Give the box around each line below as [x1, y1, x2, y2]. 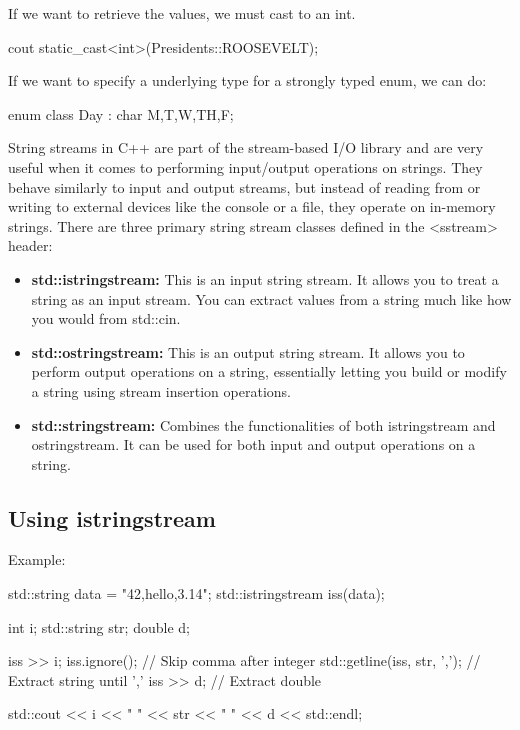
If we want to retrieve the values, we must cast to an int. [8, 3, 356, 23]
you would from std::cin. [31, 308, 181, 329]
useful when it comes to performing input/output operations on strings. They [8, 156, 483, 177]
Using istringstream [8, 502, 216, 533]
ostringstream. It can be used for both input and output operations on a [31, 434, 476, 455]
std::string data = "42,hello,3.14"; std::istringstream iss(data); [8, 583, 385, 604]
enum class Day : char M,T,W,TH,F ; [8, 103, 234, 124]
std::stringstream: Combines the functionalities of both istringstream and [31, 414, 496, 435]
